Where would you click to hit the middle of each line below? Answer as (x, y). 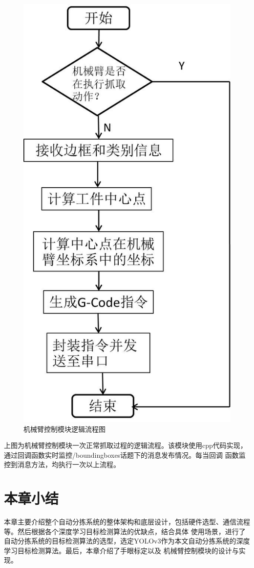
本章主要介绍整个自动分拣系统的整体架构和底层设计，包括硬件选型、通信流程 (127, 522)
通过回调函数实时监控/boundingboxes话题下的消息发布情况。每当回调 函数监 (125, 455)
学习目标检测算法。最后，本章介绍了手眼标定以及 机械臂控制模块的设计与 (121, 550)
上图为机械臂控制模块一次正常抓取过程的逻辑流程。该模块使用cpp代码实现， (126, 445)
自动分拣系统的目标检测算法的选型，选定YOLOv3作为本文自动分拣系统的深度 (127, 541)
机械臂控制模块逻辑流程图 (64, 429)
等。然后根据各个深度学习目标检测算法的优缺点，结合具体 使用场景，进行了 (125, 531)
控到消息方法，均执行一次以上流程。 (62, 464)
